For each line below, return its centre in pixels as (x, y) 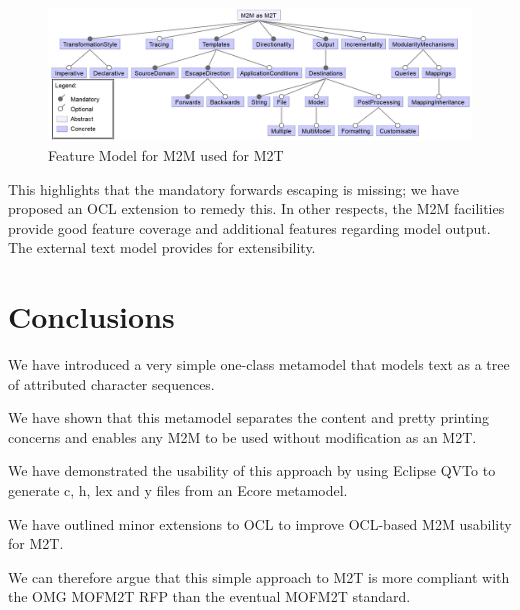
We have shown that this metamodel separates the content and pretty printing (249, 417)
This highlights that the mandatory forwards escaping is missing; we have (233, 188)
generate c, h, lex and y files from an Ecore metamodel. (178, 489)
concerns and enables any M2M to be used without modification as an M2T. (242, 436)
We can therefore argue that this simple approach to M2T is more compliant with (259, 576)
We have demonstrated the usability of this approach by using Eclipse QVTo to (252, 470)
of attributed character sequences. (111, 383)
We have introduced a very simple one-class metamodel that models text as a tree (259, 364)
